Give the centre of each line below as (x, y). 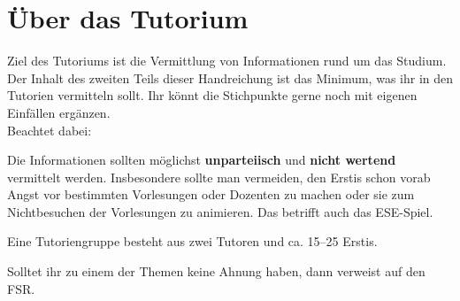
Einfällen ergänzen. (59, 112)
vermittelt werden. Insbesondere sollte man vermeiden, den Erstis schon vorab (219, 177)
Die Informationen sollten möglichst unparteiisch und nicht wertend (202, 160)
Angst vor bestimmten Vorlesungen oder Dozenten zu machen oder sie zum (211, 194)
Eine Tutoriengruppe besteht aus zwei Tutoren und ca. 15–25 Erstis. (192, 241)
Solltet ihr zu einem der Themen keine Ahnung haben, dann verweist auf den (216, 271)
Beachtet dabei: (50, 130)
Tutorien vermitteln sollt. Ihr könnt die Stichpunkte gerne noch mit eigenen (212, 95)
